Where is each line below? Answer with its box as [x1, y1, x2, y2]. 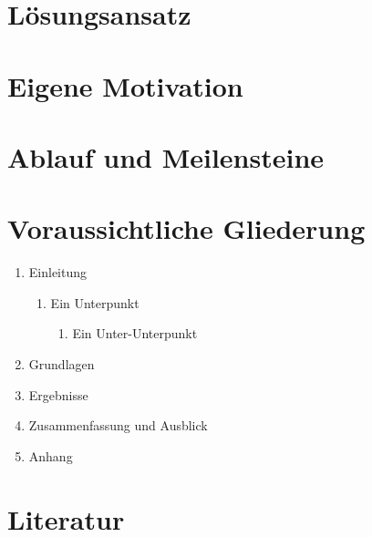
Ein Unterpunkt [50, 293, 139, 312]
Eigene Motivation [7, 67, 243, 104]
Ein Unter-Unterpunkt [72, 324, 198, 343]
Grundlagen [28, 355, 95, 374]
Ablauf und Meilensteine [7, 138, 325, 175]
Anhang [28, 446, 73, 465]
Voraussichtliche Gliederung [7, 210, 366, 247]
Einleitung [28, 263, 88, 282]
